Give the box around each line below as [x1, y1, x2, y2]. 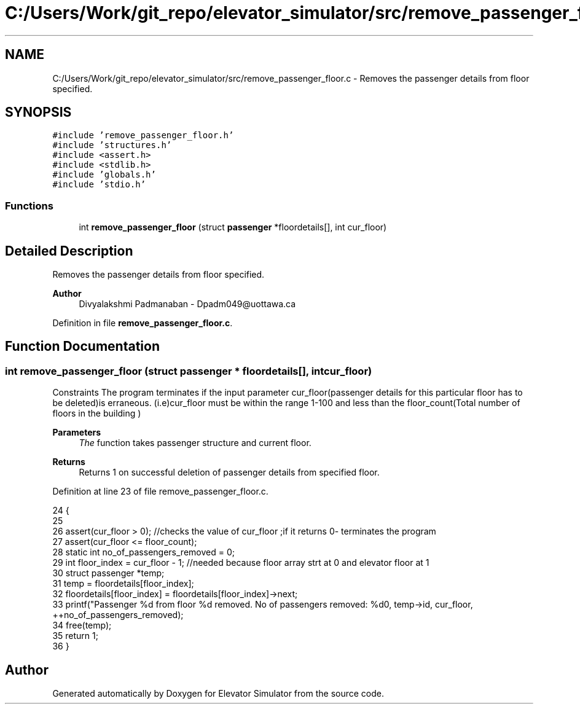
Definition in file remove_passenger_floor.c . [52, 318, 233, 329]
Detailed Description [5, 243, 133, 259]
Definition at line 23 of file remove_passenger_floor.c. [52, 486, 268, 497]
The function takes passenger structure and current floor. [79, 437, 312, 449]
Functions [5, 199, 53, 212]
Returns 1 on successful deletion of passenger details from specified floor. [79, 467, 380, 478]
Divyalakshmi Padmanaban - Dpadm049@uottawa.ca [79, 299, 296, 310]
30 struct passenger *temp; [52, 568, 165, 579]
